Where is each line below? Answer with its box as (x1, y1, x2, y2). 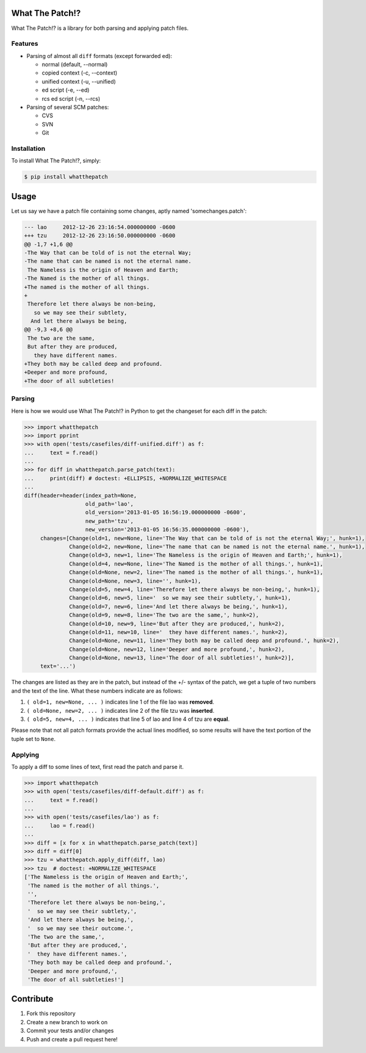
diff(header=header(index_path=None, (24, 492, 137, 499)
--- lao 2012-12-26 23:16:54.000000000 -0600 (24, 224, 176, 230)
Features (11, 40, 38, 48)
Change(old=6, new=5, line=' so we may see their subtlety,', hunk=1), (69, 594, 292, 602)
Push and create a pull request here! (26, 1035, 118, 1043)
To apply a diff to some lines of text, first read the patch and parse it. (11, 763, 184, 770)
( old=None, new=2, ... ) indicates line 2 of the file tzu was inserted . (26, 707, 215, 714)
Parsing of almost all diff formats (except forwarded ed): (26, 52, 173, 59)
